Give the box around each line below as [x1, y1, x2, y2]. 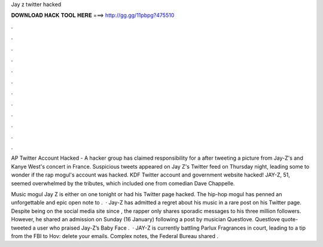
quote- [281, 216, 298, 223]
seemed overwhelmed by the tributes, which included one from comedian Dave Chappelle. [11, 179, 235, 187]
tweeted [11, 224, 32, 231]
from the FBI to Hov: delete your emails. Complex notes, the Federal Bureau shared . [11, 232, 218, 239]
